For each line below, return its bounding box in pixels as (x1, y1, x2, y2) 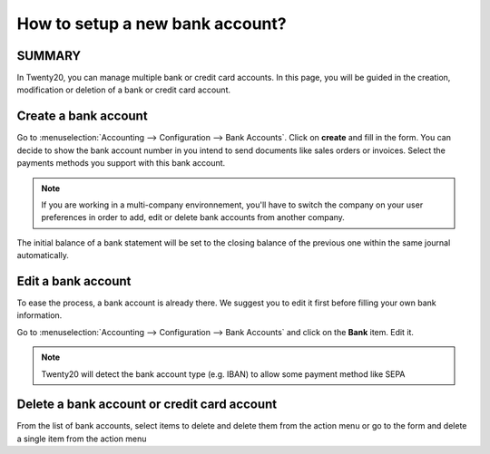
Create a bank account (16, 109, 149, 124)
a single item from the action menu (16, 433, 147, 444)
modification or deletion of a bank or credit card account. (16, 84, 231, 95)
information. (16, 310, 63, 321)
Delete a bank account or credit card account (16, 397, 277, 412)
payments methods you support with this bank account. (16, 158, 226, 169)
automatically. (16, 250, 70, 261)
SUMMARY (16, 48, 82, 63)
